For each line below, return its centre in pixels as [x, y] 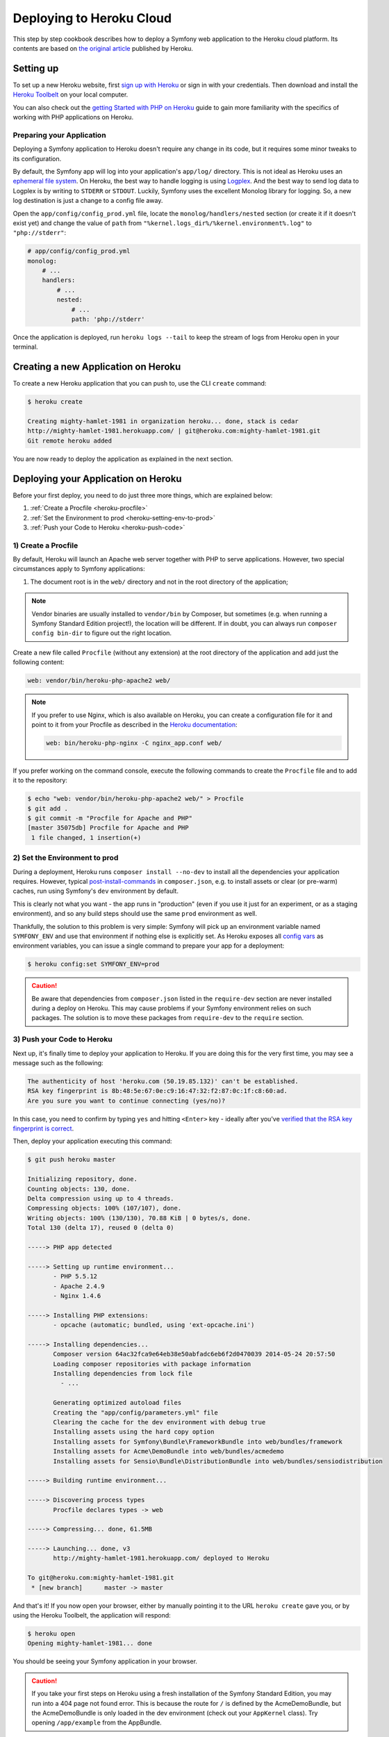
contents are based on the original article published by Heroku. [103, 48]
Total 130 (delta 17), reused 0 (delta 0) [101, 1228]
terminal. [25, 347]
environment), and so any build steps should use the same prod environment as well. [135, 914]
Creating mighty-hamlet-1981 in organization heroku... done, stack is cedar [163, 421]
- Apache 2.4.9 [79, 1286]
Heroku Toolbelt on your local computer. [71, 94]
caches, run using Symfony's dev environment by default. [96, 891]
